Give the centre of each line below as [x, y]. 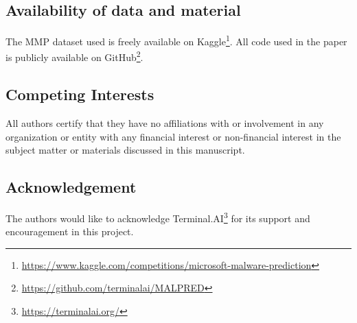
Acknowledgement [71, 187]
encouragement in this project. [70, 231]
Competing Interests [80, 94]
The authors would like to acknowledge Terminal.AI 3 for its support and [158, 217]
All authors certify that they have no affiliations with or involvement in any [165, 122]
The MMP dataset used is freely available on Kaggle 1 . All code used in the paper [176, 40]
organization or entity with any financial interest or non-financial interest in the [173, 136]
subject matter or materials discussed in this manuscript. [125, 150]
